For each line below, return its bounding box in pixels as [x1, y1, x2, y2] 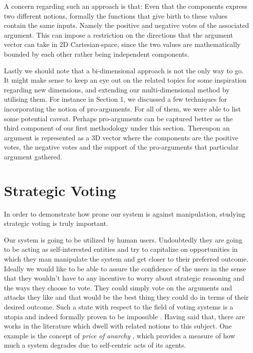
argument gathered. [4, 151, 62, 161]
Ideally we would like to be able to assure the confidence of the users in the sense [4, 263, 246, 273]
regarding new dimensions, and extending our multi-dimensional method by [4, 84, 230, 94]
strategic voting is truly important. [4, 218, 108, 228]
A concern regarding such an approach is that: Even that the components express [4, 1, 248, 11]
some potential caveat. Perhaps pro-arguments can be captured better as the [4, 113, 233, 123]
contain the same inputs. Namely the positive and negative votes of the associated [4, 20, 249, 30]
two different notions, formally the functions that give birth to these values [4, 10, 228, 21]
